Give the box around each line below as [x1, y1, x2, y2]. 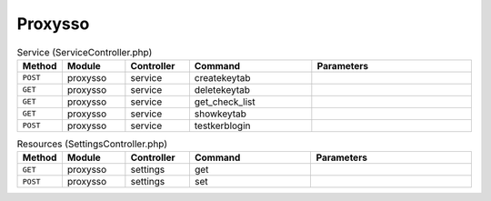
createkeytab [194, 71, 251, 84]
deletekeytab [194, 83, 250, 95]
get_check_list [194, 95, 256, 108]
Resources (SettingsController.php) [16, 137, 168, 150]
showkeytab [194, 107, 247, 120]
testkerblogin [194, 119, 251, 132]
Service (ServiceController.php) [16, 45, 153, 58]
